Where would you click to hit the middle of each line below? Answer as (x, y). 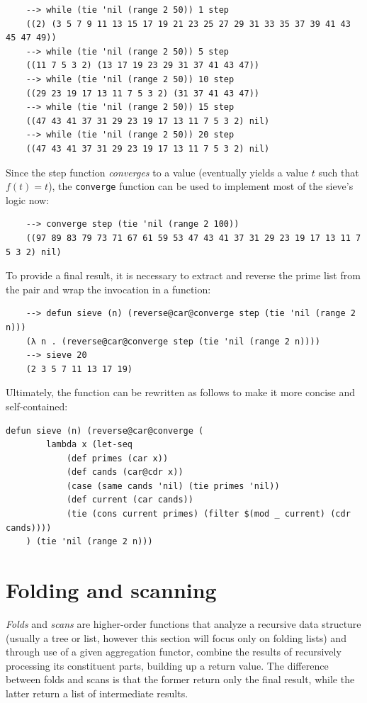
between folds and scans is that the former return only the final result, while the (180, 679)
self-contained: (37, 406)
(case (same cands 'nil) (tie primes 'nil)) (173, 486)
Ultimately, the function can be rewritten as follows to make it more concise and (181, 392)
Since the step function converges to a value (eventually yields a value (157, 172)
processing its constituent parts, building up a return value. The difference (167, 665)
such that (339, 172)
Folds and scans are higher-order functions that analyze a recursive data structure (183, 623)
